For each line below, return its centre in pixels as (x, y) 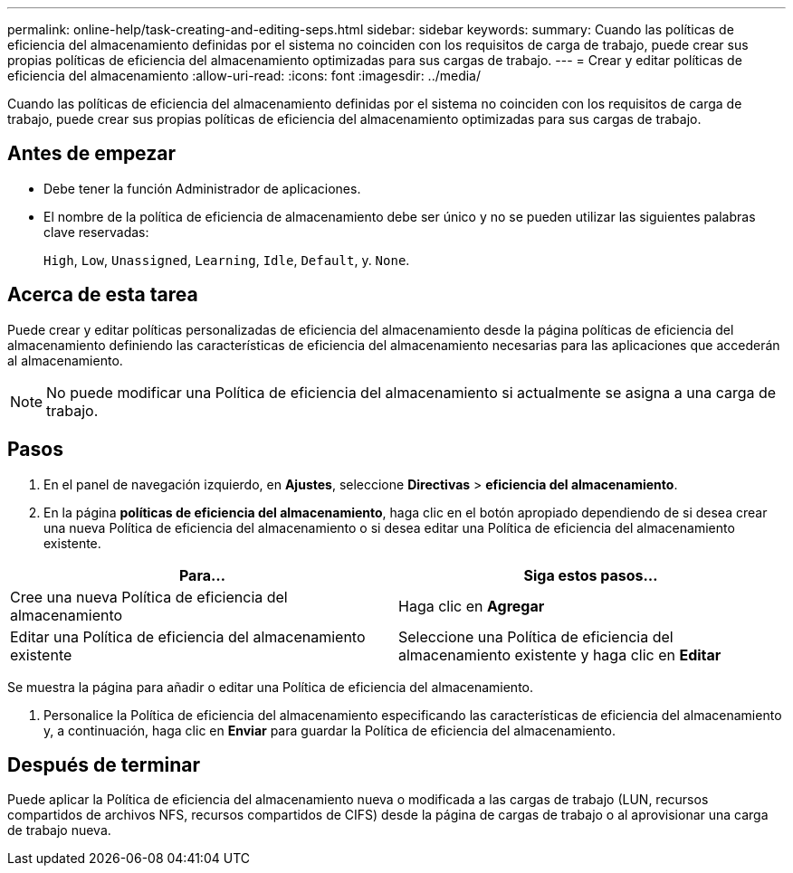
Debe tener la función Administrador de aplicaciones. (202, 188)
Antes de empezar (91, 154)
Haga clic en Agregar (472, 606)
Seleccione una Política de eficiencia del (536, 636)
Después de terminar (104, 764)
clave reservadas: (96, 232)
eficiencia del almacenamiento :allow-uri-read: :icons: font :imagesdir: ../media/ (244, 76)
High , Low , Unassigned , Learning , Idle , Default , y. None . (227, 260)
